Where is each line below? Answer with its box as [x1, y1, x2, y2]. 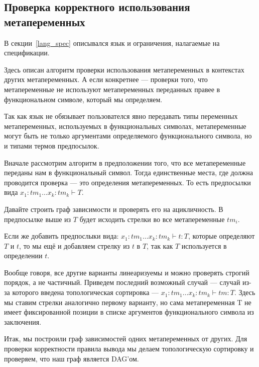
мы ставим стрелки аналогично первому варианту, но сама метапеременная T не [4, 297, 251, 307]
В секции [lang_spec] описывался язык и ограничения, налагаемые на [4, 37, 220, 48]
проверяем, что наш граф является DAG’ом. [4, 353, 139, 363]
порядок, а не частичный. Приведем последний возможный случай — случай [4, 277, 240, 287]
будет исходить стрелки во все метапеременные [79, 213, 225, 224]
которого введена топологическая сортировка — [12, 287, 159, 298]
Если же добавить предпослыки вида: [4, 231, 119, 241]
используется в [181, 240, 227, 251]
